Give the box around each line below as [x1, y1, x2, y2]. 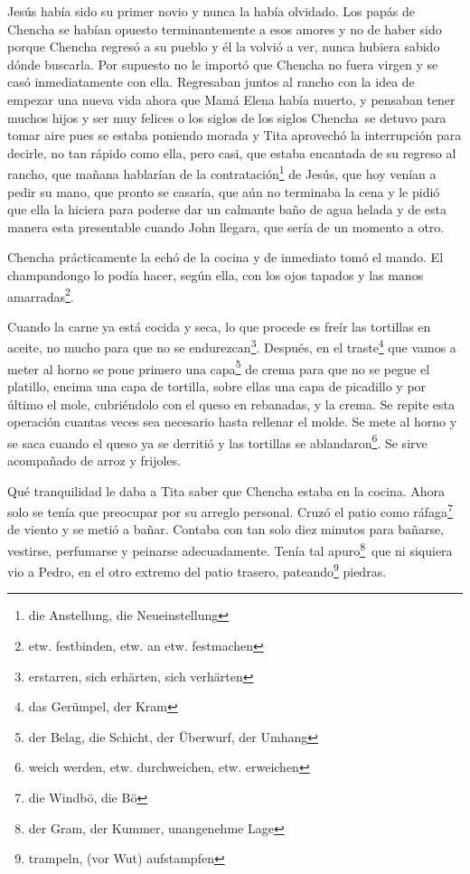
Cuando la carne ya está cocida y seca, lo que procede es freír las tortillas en [7, 316, 431, 335]
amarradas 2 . [7, 284, 74, 305]
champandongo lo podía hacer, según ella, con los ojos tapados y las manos [7, 265, 424, 284]
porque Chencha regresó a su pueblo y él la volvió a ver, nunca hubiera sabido [7, 37, 440, 56]
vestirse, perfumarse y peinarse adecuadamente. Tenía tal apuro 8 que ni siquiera [7, 538, 453, 559]
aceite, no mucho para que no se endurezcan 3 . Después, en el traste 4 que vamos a [7, 335, 456, 357]
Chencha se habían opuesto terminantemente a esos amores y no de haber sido [7, 19, 442, 38]
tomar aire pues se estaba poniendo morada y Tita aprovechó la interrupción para [7, 126, 462, 145]
